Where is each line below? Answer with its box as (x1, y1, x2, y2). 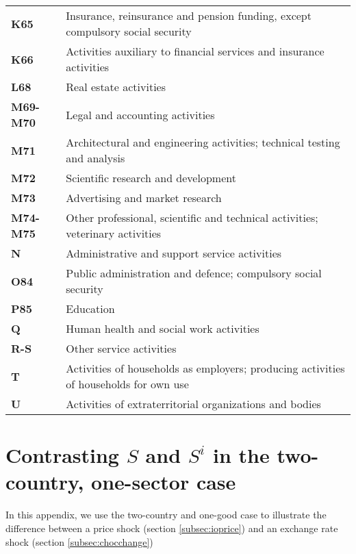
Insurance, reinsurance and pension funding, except (66, 8, 311, 23)
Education (66, 301, 115, 316)
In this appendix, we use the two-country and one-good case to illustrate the (5, 507, 327, 522)
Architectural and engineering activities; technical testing (66, 134, 340, 150)
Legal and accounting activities (66, 106, 215, 123)
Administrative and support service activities (66, 245, 282, 261)
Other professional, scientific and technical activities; (66, 210, 318, 225)
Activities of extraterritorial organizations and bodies (66, 396, 321, 412)
